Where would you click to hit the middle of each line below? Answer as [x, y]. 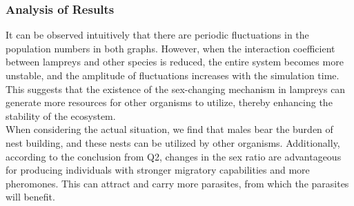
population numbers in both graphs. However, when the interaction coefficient [170, 48]
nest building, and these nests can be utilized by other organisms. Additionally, [173, 142]
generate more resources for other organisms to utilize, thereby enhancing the [169, 102]
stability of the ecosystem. [61, 115]
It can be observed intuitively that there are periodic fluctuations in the [157, 35]
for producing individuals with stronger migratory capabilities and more [158, 170]
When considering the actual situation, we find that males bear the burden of [169, 129]
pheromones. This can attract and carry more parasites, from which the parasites [177, 183]
